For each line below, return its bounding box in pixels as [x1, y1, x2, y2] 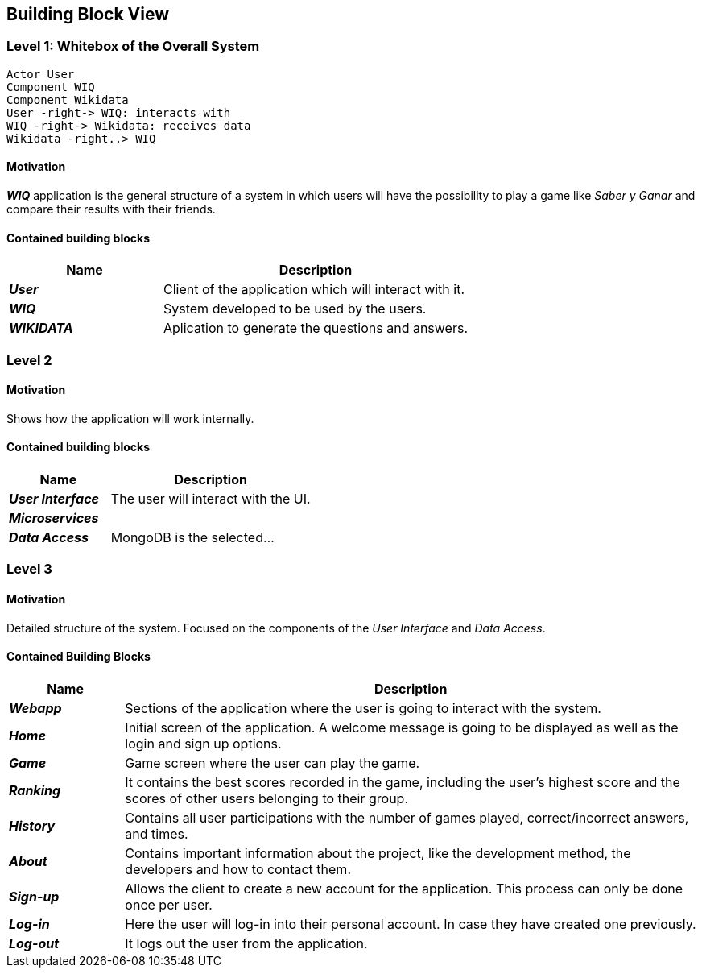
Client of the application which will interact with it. [163, 281, 465, 298]
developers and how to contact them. [125, 860, 351, 877]
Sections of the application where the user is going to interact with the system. [125, 699, 601, 716]
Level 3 [6, 561, 52, 578]
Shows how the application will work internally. [6, 411, 254, 425]
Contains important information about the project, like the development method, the [125, 844, 631, 861]
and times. [125, 825, 188, 842]
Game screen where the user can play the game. [125, 754, 420, 771]
